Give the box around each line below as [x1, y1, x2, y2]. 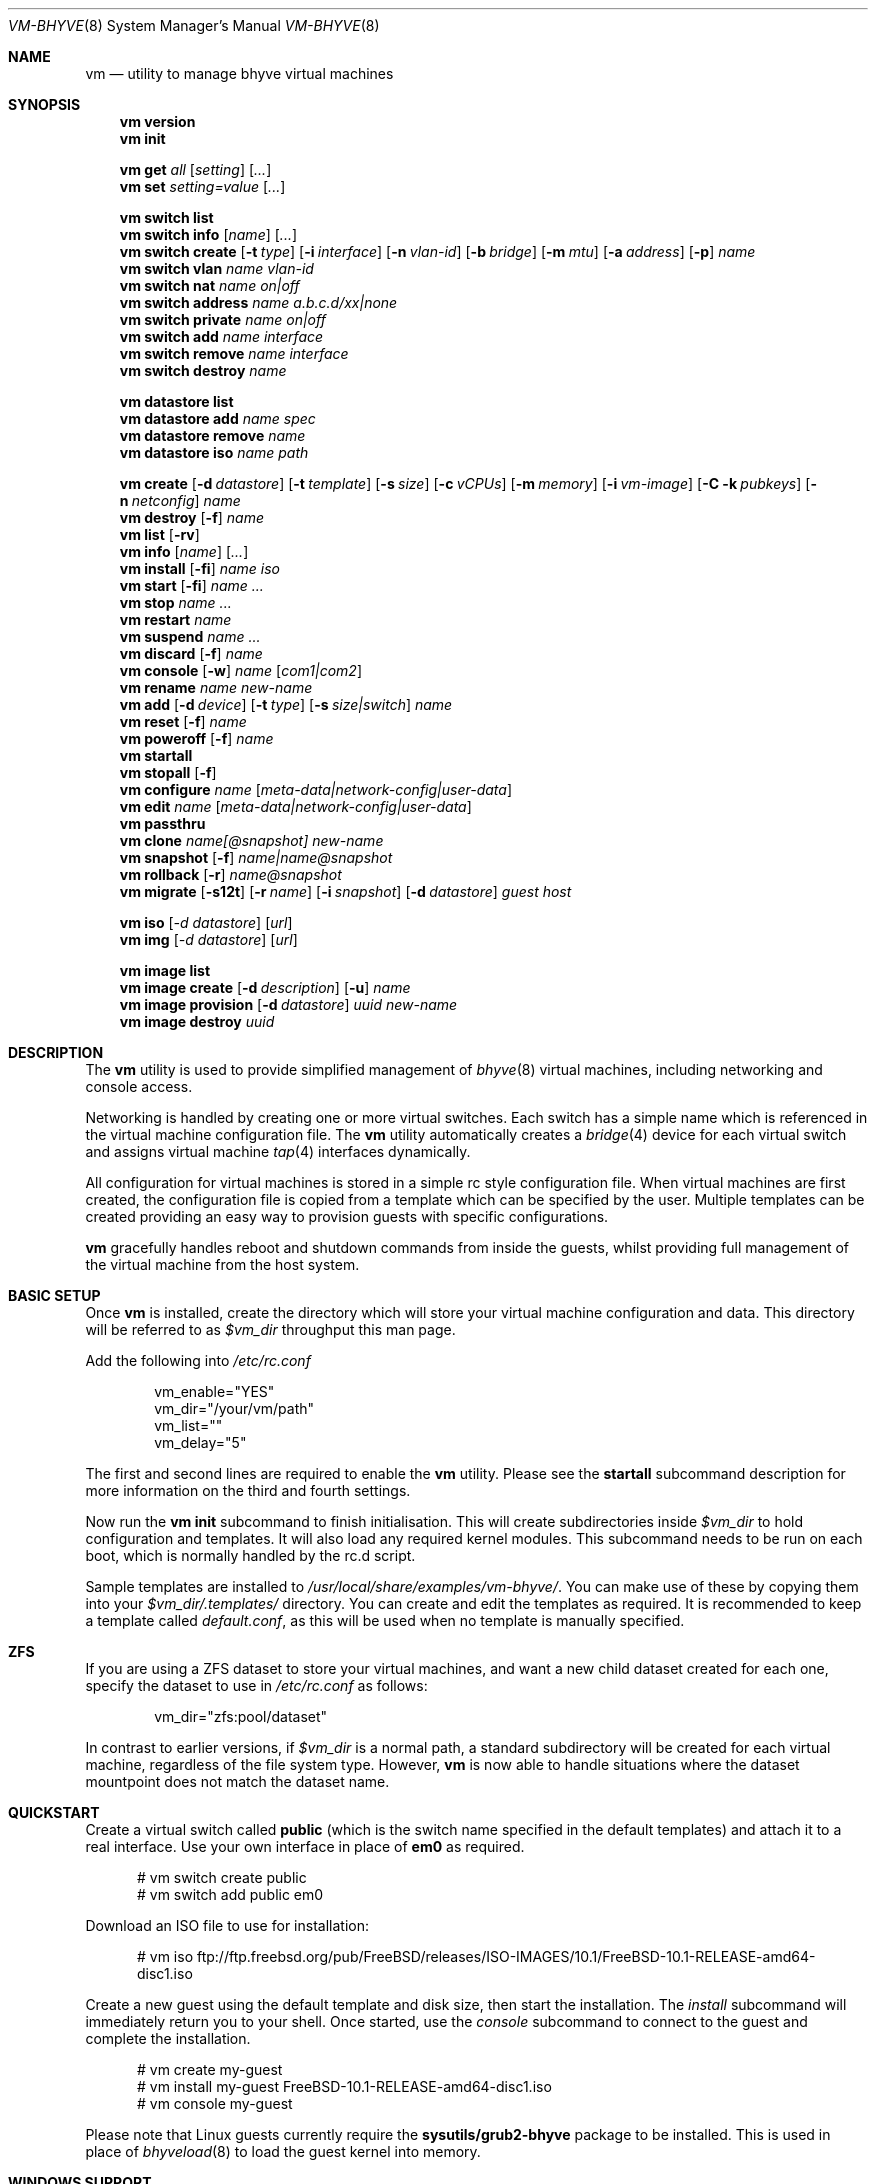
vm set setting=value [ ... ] [119, 178, 286, 195]
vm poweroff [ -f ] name [119, 730, 274, 747]
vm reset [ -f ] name [119, 713, 247, 730]
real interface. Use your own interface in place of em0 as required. [85, 1838, 525, 1855]
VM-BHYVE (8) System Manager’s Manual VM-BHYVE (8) [8, 17, 380, 34]
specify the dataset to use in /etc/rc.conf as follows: [85, 1677, 428, 1694]
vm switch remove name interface [119, 345, 349, 362]
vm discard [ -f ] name [119, 645, 263, 662]
